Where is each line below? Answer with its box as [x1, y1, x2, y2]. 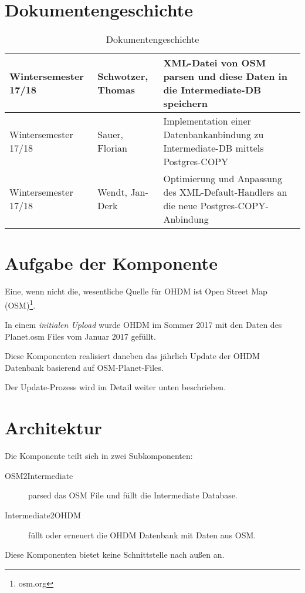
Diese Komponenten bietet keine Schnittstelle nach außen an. [5, 548, 225, 561]
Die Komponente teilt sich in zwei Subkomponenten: [5, 450, 193, 462]
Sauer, [97, 128, 123, 142]
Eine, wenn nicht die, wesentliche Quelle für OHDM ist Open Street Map [5, 285, 267, 297]
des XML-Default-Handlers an [163, 185, 287, 199]
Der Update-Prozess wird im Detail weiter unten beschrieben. [5, 381, 226, 393]
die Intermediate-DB [163, 83, 262, 97]
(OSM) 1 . [5, 297, 36, 311]
